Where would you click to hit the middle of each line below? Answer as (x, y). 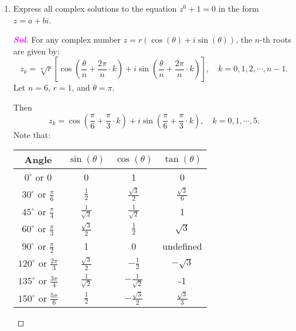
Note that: (32, 134)
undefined (182, 246)
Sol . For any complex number (67, 39)
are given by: (36, 51)
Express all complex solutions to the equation (95, 8)
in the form (239, 8)
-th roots (275, 39)
